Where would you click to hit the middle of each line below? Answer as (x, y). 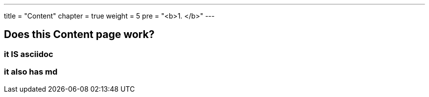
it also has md (31, 72)
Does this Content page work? (79, 35)
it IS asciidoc (29, 54)
